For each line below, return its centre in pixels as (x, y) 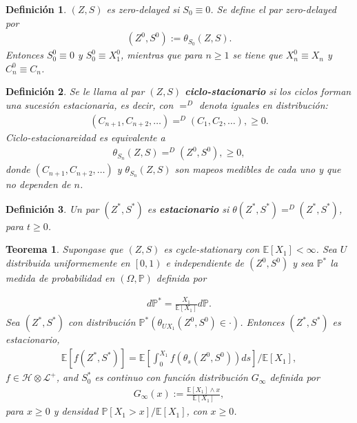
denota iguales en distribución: (263, 105)
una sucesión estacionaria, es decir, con (90, 105)
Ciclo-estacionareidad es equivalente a (85, 137)
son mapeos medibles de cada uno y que (258, 169)
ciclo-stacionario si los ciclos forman (268, 91)
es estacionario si (188, 208)
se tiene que (257, 55)
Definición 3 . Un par (52, 208)
